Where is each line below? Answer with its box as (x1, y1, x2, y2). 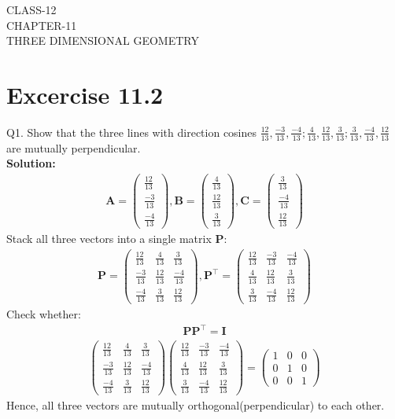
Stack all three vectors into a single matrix (6, 230, 212, 247)
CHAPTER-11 (6, 17, 77, 33)
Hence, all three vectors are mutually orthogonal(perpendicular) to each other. (6, 397, 385, 413)
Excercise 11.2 (6, 78, 164, 110)
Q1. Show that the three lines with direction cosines (6, 123, 257, 140)
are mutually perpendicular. (6, 139, 141, 156)
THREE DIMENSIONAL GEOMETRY (6, 32, 199, 49)
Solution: (6, 155, 56, 171)
